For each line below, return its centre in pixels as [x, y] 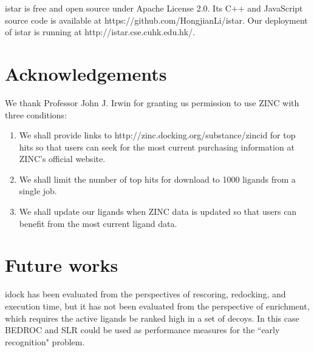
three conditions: [36, 114]
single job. [38, 191]
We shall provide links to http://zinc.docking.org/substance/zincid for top [157, 135]
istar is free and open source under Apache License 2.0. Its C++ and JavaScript [154, 8]
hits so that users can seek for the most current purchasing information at [157, 147]
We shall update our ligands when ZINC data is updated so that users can [158, 212]
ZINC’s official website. [62, 159]
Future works [62, 265]
